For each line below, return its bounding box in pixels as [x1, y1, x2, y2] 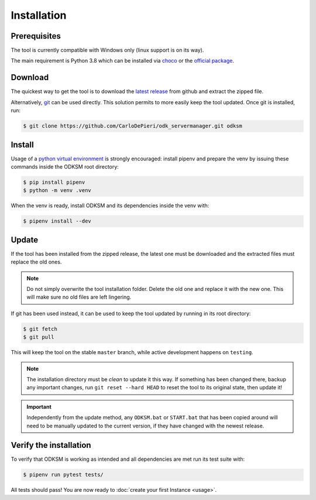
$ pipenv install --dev [23, 218, 92, 225]
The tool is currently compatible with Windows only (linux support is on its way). [11, 47, 204, 54]
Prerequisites [11, 31, 61, 41]
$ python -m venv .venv [23, 187, 92, 194]
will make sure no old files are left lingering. [26, 293, 132, 301]
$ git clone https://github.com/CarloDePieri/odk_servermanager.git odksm [23, 123, 243, 129]
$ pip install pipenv [23, 179, 85, 186]
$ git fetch [23, 326, 58, 332]
